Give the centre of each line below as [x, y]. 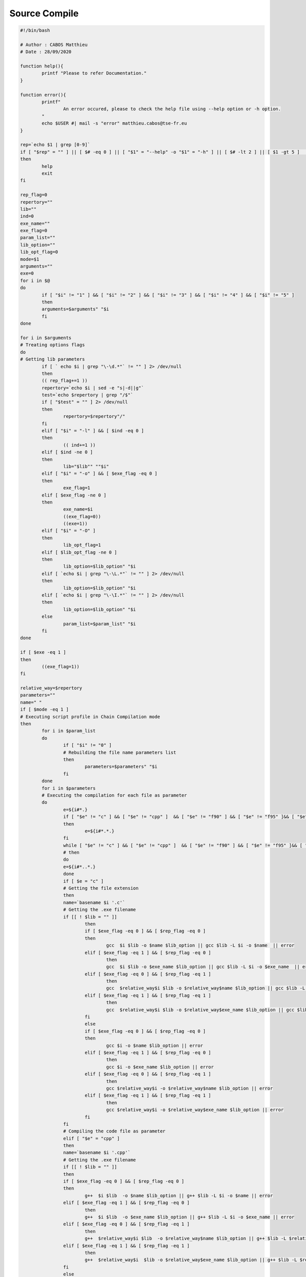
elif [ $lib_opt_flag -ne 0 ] [79, 552]
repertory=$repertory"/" [94, 417]
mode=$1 [30, 259]
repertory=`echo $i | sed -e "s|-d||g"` [93, 388]
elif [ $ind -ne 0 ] [67, 452]
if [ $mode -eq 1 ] [44, 710]
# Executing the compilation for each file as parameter [114, 795]
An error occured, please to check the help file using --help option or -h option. [172, 109]
